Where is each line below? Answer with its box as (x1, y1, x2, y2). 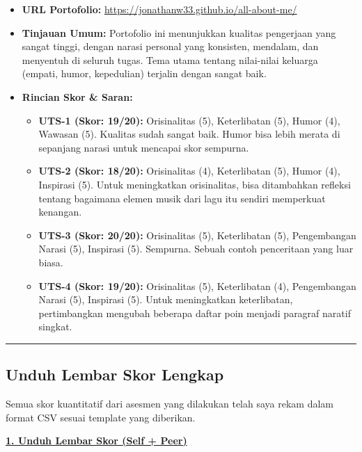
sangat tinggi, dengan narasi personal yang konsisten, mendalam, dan (22, 39, 319, 54)
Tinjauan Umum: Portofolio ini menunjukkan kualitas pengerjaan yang (22, 25, 336, 40)
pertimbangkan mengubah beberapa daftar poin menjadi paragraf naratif (38, 305, 351, 320)
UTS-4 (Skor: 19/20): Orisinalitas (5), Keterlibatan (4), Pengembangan (38, 278, 356, 293)
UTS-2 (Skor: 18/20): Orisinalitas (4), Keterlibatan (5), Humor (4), (38, 163, 340, 178)
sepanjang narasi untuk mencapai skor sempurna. (38, 140, 249, 154)
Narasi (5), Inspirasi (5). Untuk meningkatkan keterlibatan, (38, 292, 293, 307)
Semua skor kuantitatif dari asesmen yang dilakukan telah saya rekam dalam (6, 396, 333, 411)
